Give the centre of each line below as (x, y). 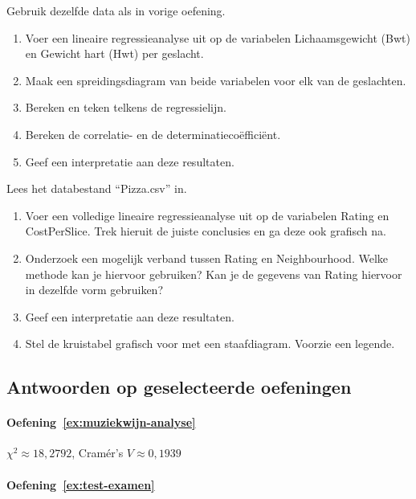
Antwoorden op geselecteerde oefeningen (179, 387)
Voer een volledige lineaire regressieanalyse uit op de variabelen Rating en (207, 215)
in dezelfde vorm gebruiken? (94, 290)
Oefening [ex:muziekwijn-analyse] (101, 422)
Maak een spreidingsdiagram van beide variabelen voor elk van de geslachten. (216, 80)
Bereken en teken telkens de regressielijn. (126, 107)
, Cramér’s (98, 453)
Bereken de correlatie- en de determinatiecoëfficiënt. (153, 134)
